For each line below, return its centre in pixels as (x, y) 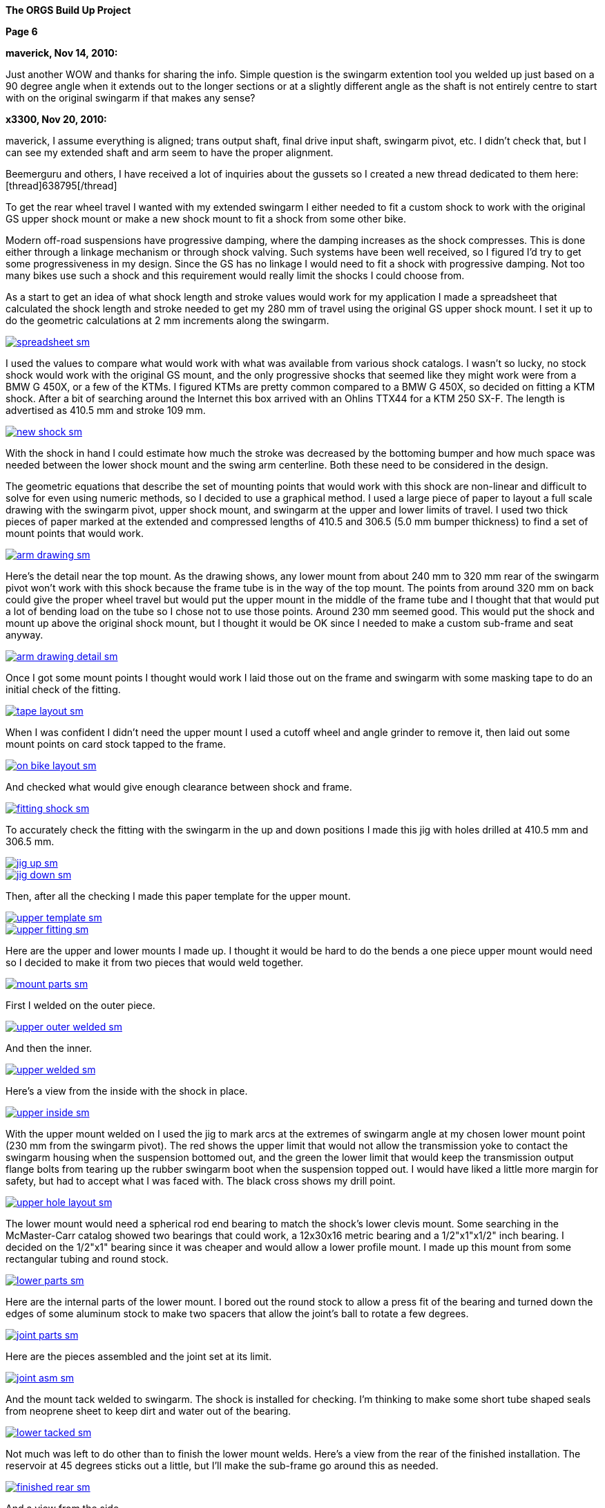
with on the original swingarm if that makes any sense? (131, 98)
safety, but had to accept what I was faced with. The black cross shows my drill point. (201, 1181)
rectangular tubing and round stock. (87, 1259)
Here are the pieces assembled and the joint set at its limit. (139, 1356)
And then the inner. (49, 1048)
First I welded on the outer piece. (80, 1005)
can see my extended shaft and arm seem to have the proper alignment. (170, 152)
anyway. (25, 635)
